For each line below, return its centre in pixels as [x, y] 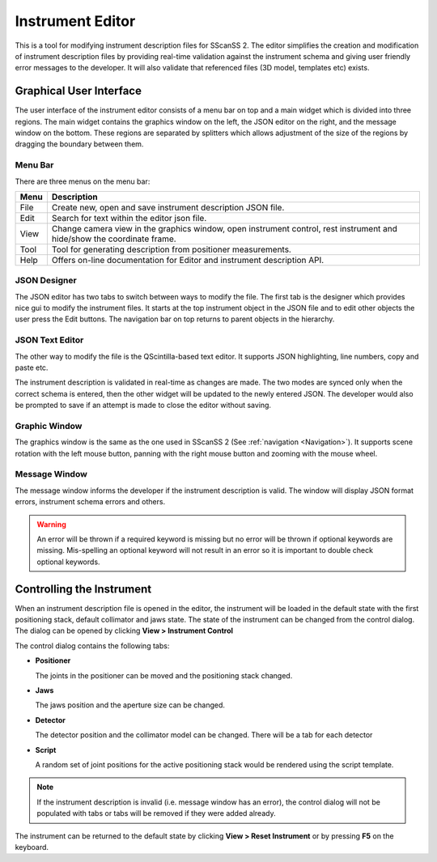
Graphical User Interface [78, 91]
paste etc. [32, 367]
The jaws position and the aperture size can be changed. [130, 705]
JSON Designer [46, 281]
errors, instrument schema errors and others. [90, 502]
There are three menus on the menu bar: [83, 181]
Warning [51, 524]
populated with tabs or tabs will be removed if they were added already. [156, 813]
